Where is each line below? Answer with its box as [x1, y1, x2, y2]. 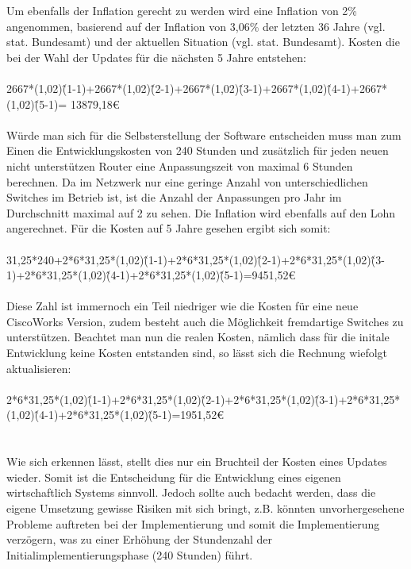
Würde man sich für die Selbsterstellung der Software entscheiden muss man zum [6, 126, 401, 143]
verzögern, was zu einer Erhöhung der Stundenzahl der [6, 531, 272, 548]
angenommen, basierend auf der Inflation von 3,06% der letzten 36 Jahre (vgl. [6, 17, 386, 34]
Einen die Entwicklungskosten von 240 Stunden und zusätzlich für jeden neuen [6, 142, 389, 159]
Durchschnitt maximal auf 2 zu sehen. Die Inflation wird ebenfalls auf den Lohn [6, 204, 396, 221]
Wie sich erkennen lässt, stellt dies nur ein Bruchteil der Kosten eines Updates [6, 453, 387, 470]
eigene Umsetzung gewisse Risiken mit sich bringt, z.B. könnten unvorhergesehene [6, 500, 405, 516]
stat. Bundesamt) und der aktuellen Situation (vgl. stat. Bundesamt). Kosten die [6, 33, 400, 50]
